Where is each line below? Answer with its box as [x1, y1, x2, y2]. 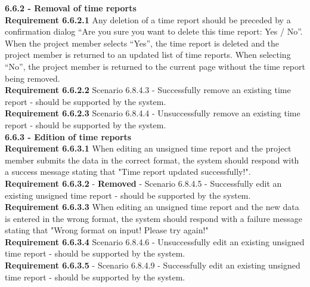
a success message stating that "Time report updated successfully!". [5, 165, 251, 178]
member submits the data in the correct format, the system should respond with [5, 153, 299, 166]
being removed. [5, 72, 60, 84]
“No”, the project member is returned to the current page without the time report [5, 60, 305, 72]
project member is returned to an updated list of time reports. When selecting [5, 48, 291, 61]
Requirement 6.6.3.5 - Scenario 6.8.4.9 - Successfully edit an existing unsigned [5, 259, 300, 271]
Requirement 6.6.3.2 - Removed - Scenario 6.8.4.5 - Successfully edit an [5, 177, 282, 189]
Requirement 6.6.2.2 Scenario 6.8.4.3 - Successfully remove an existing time [5, 84, 291, 96]
